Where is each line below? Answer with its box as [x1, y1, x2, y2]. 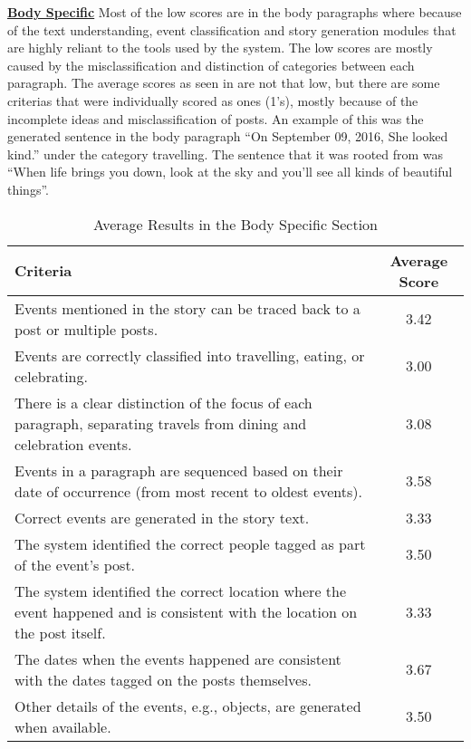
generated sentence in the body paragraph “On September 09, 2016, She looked [7, 127, 448, 146]
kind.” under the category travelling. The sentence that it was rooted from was [7, 144, 444, 163]
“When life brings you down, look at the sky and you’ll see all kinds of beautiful [7, 162, 453, 181]
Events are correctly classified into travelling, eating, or [14, 344, 365, 366]
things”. [7, 179, 49, 198]
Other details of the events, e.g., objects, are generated [14, 695, 361, 716]
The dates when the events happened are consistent [14, 648, 341, 669]
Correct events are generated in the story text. [14, 506, 310, 528]
